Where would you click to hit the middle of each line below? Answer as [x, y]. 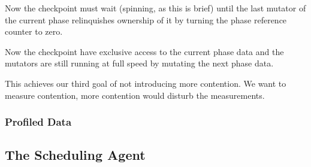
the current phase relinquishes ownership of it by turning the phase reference [146, 19]
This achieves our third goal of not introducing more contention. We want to [146, 83]
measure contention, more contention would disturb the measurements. [135, 95]
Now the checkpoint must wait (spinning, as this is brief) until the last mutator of [155, 8]
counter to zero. [34, 31]
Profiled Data [38, 122]
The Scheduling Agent [75, 155]
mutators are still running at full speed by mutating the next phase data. [139, 63]
